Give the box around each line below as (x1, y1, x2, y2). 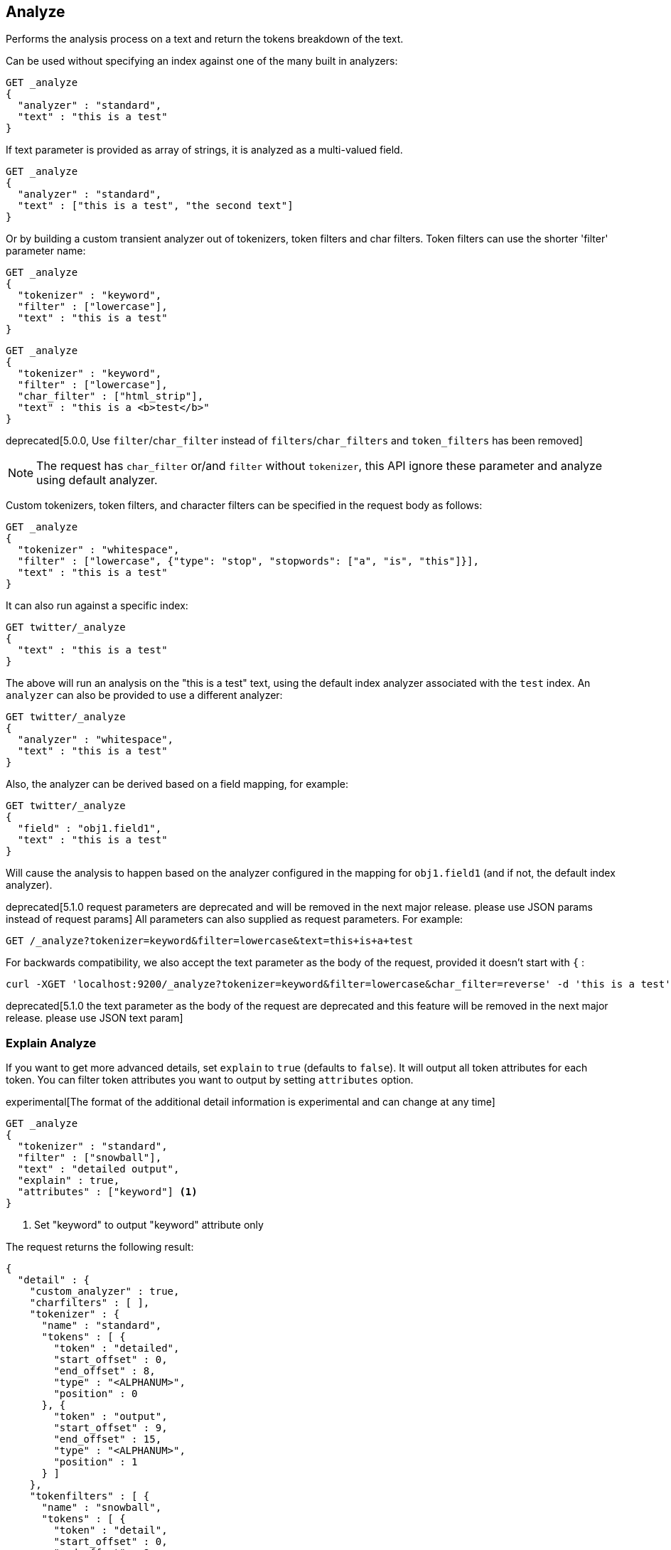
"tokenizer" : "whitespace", (17, 544, 180, 556)
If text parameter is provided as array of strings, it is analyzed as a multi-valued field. (6, 144, 403, 156)
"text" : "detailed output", (17, 1163, 180, 1175)
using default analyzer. (36, 473, 158, 488)
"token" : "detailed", (53, 1342, 180, 1354)
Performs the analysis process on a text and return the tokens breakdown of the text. (6, 33, 404, 46)
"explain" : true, (17, 1175, 120, 1187)
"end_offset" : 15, (53, 1433, 162, 1445)
